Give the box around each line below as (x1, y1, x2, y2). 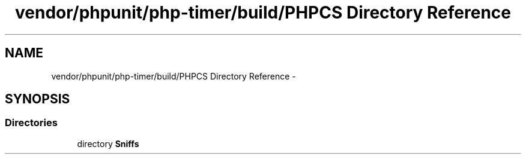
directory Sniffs (77, 138, 139, 149)
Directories (5, 117, 58, 129)
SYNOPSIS (5, 91, 70, 107)
